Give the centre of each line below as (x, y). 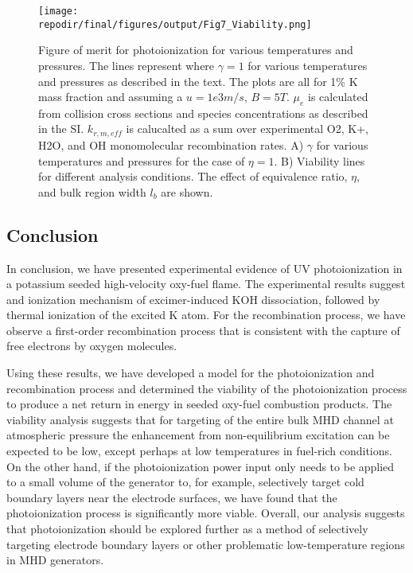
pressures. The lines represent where (127, 65)
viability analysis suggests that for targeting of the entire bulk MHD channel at (200, 419)
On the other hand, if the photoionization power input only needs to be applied (201, 466)
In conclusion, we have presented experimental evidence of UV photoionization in (205, 268)
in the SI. (61, 129)
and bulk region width (92, 191)
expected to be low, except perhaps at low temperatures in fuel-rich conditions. (199, 451)
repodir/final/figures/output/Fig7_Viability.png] (175, 24)
